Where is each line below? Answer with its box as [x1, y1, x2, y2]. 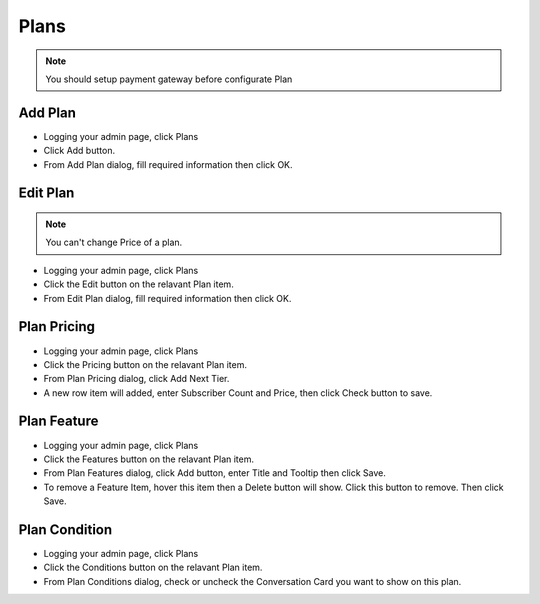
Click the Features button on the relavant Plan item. [43, 453, 255, 465]
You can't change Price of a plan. [45, 236, 183, 249]
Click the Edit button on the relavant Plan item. [43, 278, 234, 290]
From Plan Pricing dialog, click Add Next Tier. [43, 373, 230, 385]
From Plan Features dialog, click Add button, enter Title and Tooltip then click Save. [43, 467, 387, 479]
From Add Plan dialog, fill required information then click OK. [43, 158, 294, 170]
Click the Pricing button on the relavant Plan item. [43, 358, 247, 370]
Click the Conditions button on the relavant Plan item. [43, 561, 263, 574]
